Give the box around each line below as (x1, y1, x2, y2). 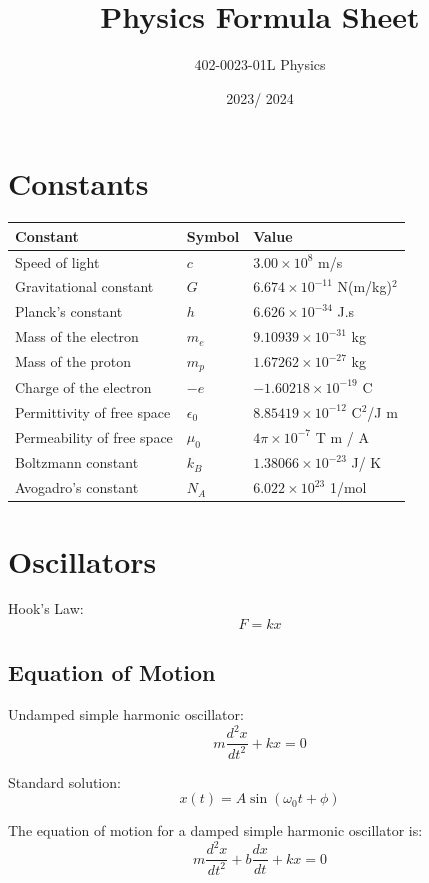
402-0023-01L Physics (194, 54, 326, 75)
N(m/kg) (337, 276, 392, 297)
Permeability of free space (15, 426, 173, 447)
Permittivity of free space (15, 401, 171, 422)
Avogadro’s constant (15, 477, 139, 498)
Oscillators (8, 540, 157, 581)
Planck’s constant (15, 301, 123, 322)
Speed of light (15, 251, 100, 272)
